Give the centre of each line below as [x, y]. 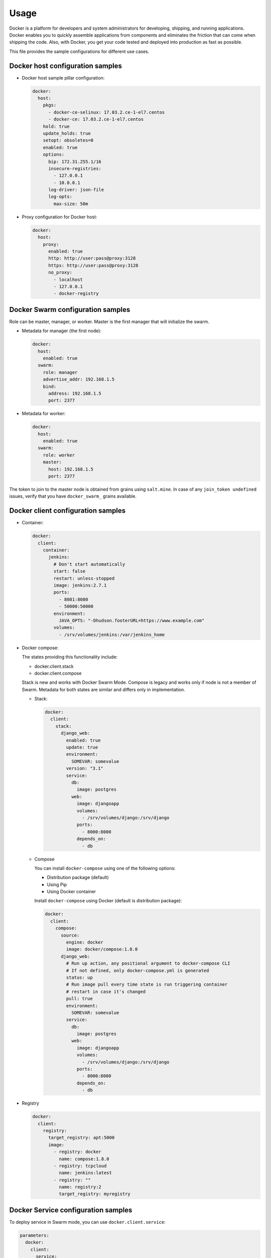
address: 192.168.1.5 [75, 393]
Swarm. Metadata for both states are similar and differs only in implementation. [104, 689]
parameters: [35, 1235]
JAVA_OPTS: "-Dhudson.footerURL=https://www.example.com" [131, 621]
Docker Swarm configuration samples [70, 309]
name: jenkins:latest [85, 1173]
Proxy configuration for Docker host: [59, 217]
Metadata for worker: [44, 414]
